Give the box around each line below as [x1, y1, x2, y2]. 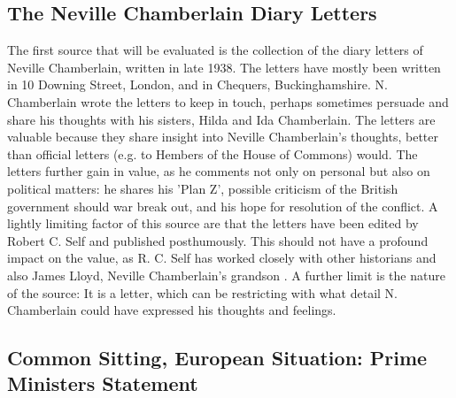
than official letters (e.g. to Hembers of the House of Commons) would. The [7, 144, 418, 163]
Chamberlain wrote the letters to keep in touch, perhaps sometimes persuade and [7, 92, 449, 111]
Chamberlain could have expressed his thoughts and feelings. [7, 301, 336, 319]
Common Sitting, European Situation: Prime [7, 344, 428, 371]
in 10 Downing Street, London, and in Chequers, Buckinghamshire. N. [7, 75, 388, 94]
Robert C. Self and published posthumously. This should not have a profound [7, 231, 429, 249]
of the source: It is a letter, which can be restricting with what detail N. [7, 283, 398, 302]
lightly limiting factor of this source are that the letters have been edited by [7, 214, 419, 233]
